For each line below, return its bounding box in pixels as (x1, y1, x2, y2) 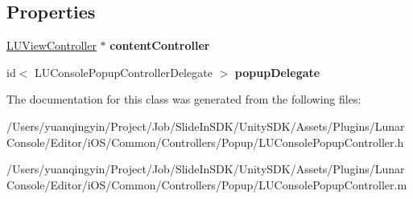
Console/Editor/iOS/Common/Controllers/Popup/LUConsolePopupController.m (6, 176, 407, 193)
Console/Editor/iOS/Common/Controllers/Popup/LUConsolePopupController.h (6, 133, 404, 150)
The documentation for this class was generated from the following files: (6, 91, 361, 108)
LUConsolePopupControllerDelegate (35, 63, 213, 80)
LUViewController (6, 37, 97, 54)
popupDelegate (234, 63, 320, 80)
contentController (109, 37, 210, 54)
